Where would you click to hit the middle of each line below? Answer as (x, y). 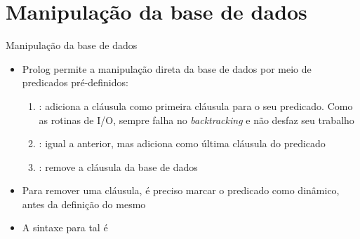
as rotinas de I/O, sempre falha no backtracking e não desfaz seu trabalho (196, 120)
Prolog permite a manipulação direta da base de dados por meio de (167, 68)
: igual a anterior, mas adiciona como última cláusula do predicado (182, 143)
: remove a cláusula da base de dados (118, 166)
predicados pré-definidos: (75, 82)
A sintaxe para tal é (65, 227)
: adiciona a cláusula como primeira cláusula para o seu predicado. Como (196, 105)
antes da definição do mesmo (84, 204)
